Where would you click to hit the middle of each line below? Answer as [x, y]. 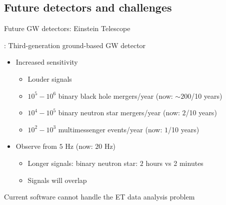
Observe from [36, 146]
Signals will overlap [57, 180]
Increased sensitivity [47, 62]
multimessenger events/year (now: [110, 129]
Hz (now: [79, 146]
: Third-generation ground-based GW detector [75, 45]
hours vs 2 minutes [174, 163]
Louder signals [50, 78]
